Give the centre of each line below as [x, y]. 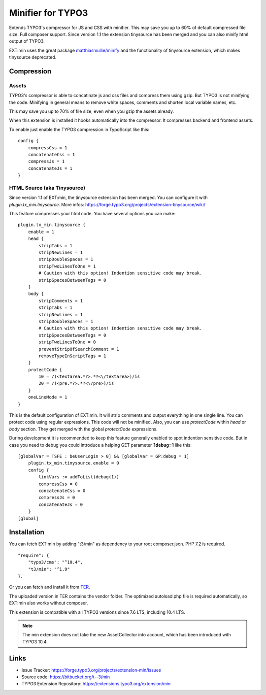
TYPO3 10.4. [35, 642]
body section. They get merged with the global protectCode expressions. [83, 429]
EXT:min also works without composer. [49, 603]
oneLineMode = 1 [48, 397]
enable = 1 [41, 232]
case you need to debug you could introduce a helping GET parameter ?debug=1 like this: [100, 445]
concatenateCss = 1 [51, 154]
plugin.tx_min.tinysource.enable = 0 [73, 463]
